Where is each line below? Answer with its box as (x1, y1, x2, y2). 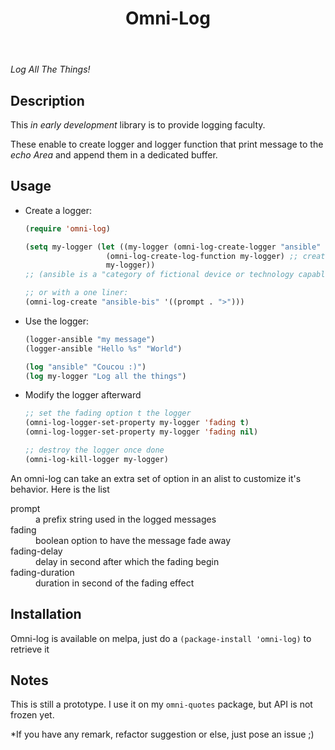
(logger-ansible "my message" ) (24, 334, 156, 344)
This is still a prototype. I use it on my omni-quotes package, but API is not (10, 698, 313, 711)
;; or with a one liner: (24, 288, 129, 298)
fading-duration (10, 566, 75, 578)
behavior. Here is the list (10, 483, 110, 495)
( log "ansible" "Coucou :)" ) (24, 362, 147, 372)
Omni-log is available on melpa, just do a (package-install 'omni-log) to (10, 632, 312, 644)
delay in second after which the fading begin (35, 555, 220, 567)
